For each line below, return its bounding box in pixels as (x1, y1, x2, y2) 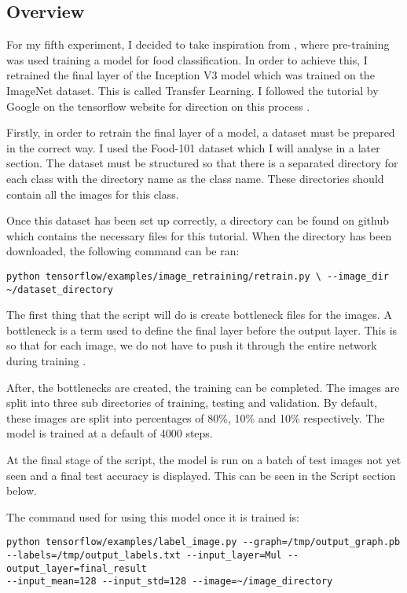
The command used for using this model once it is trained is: (6, 508, 300, 525)
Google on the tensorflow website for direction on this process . (6, 97, 310, 114)
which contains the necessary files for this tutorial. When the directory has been (6, 227, 392, 243)
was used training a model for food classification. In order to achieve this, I (6, 51, 368, 68)
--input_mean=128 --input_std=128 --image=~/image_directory (6, 576, 333, 588)
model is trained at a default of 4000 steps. (6, 425, 213, 441)
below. (6, 482, 37, 499)
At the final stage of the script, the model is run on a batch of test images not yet (6, 451, 401, 467)
